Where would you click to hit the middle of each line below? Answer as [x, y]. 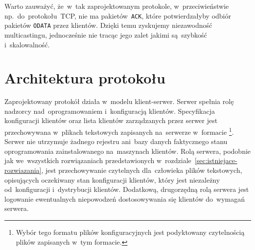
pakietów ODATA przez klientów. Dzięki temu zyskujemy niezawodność [108, 25]
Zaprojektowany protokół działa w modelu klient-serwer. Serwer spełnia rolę [119, 101]
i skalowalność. [27, 44]
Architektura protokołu [85, 78]
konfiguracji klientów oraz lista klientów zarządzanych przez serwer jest [111, 120]
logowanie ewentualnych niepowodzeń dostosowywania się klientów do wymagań [125, 198]
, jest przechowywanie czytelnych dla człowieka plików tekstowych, [142, 170]
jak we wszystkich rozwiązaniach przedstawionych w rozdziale [98, 160]
